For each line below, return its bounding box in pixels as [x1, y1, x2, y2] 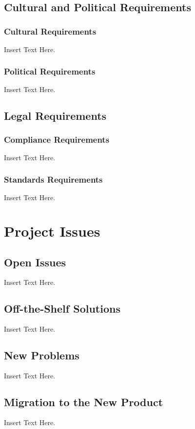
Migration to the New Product [4, 394, 163, 409]
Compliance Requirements [4, 133, 110, 146]
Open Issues [4, 254, 66, 269]
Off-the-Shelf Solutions [4, 301, 120, 316]
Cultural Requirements [4, 25, 97, 37]
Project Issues [4, 221, 100, 241]
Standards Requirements [4, 173, 103, 185]
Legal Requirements [4, 108, 107, 123]
